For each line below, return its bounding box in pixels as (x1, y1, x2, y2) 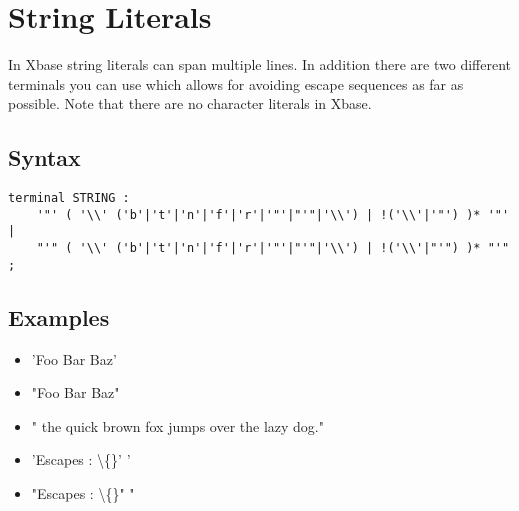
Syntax (8, 142, 81, 173)
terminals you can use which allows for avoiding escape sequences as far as (8, 73, 464, 94)
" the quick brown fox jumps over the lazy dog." (31, 415, 324, 436)
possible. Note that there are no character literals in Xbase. (8, 93, 372, 114)
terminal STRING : (8, 191, 130, 206)
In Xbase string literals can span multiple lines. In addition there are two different (8, 54, 512, 75)
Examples (8, 301, 110, 332)
